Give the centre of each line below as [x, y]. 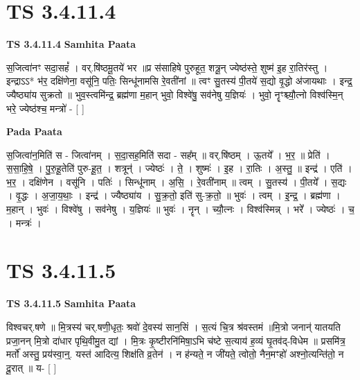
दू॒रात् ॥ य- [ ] [31, 367]
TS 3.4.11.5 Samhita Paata [71, 303]
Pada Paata [34, 131]
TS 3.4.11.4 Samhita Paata [71, 44]
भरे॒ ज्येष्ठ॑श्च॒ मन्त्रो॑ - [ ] [45, 108]
